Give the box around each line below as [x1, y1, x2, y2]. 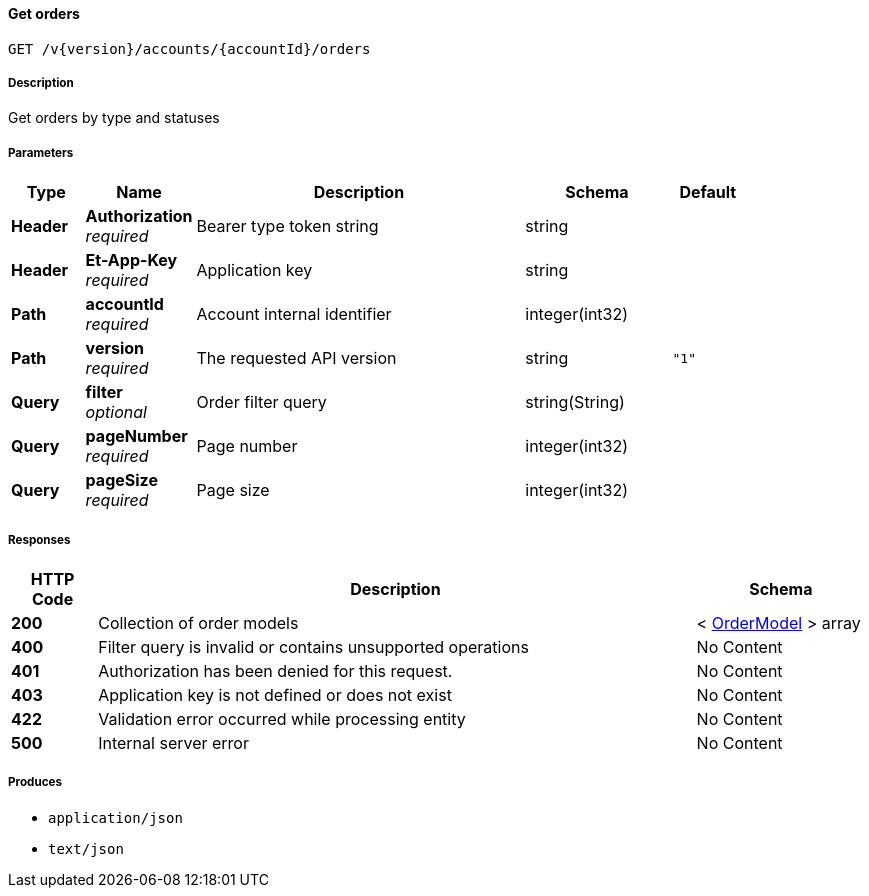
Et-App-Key [85, 250, 178, 271]
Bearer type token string [196, 216, 379, 237]
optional [85, 402, 147, 423]
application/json [48, 809, 183, 826]
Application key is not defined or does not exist [98, 684, 452, 705]
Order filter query [196, 392, 327, 413]
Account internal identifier [196, 304, 392, 325]
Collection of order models [98, 612, 299, 633]
